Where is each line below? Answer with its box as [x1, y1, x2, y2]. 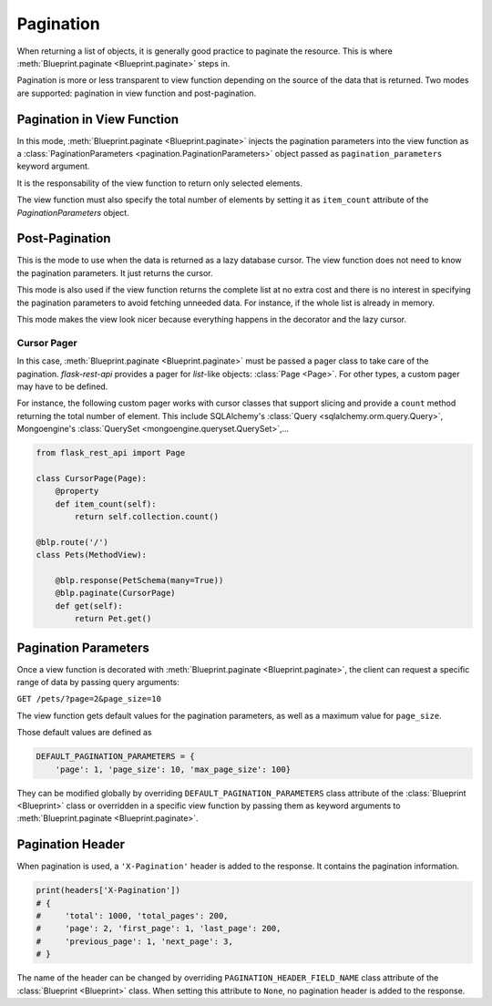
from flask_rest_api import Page [36, 447, 186, 458]
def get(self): [55, 601, 123, 611]
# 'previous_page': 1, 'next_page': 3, [36, 936, 234, 947]
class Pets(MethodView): [36, 549, 148, 560]
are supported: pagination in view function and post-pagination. [16, 87, 257, 98]
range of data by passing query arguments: [16, 677, 179, 688]
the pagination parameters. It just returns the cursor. [16, 267, 213, 278]
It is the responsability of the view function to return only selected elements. [16, 178, 302, 189]
